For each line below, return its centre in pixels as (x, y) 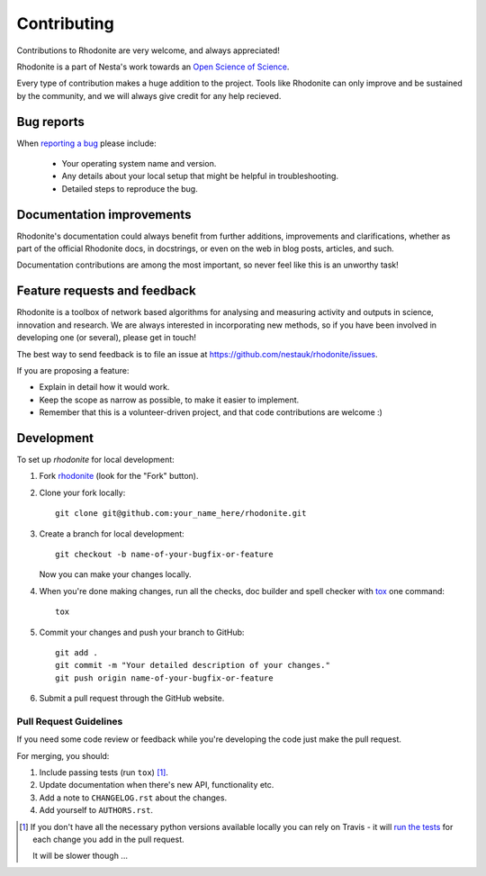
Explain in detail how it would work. (104, 387)
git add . (76, 652)
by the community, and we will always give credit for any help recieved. (149, 95)
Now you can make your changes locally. (115, 574)
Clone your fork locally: (82, 492)
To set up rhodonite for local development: (95, 460)
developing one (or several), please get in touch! (107, 338)
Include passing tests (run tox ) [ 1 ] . (103, 772)
